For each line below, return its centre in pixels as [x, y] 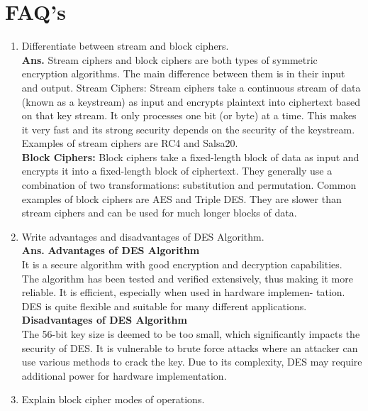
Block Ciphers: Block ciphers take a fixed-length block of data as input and [190, 157]
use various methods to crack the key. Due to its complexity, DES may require [192, 362]
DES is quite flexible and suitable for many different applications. [164, 306]
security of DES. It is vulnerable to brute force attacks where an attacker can [190, 347]
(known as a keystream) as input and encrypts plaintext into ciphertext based [191, 101]
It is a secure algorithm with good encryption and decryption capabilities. [182, 264]
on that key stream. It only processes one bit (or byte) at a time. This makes [189, 115]
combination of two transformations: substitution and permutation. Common [189, 185]
